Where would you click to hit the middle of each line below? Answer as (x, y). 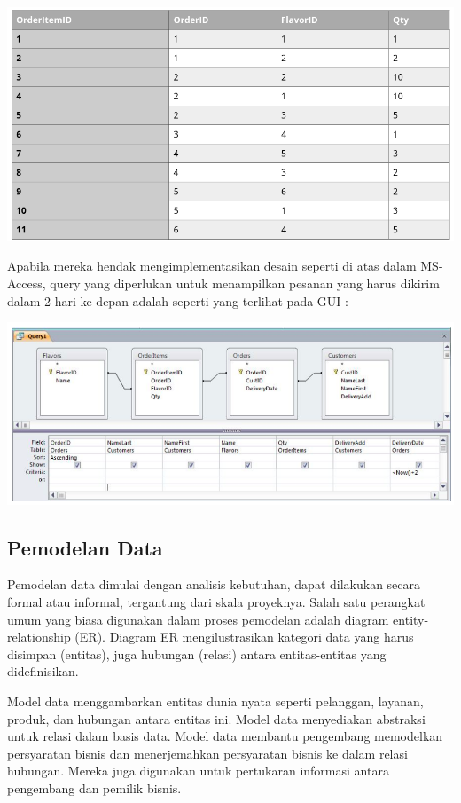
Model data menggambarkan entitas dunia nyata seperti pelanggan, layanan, (215, 701)
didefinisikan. (43, 671)
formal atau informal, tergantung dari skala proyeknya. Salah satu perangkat (216, 602)
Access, (27, 283)
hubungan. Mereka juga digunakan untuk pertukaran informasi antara (198, 771)
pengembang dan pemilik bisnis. (94, 787)
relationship (39, 637)
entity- (411, 619)
